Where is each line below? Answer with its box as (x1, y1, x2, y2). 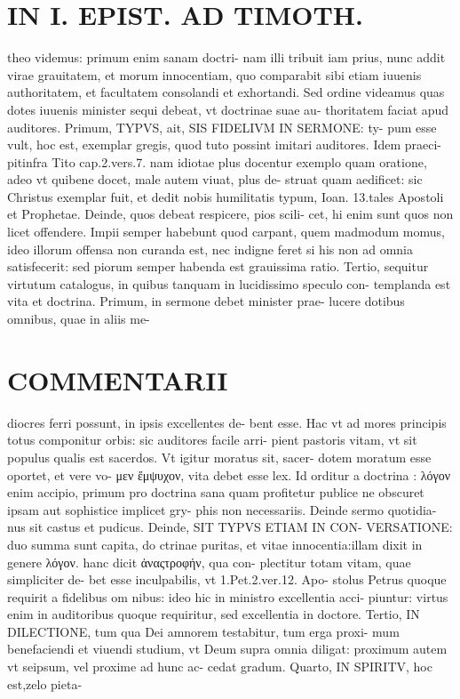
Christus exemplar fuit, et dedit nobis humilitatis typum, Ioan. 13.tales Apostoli (7, 187, 444, 205)
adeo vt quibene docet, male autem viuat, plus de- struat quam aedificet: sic (7, 170, 423, 189)
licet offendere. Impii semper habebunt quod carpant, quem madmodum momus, (7, 222, 445, 241)
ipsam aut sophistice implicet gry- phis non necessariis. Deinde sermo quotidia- (7, 500, 437, 518)
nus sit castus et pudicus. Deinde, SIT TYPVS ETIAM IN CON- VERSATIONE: (7, 518, 453, 536)
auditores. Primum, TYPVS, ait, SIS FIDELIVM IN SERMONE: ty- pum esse (7, 117, 437, 136)
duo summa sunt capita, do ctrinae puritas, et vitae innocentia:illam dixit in (7, 534, 423, 553)
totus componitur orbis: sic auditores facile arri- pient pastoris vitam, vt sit (7, 430, 417, 449)
